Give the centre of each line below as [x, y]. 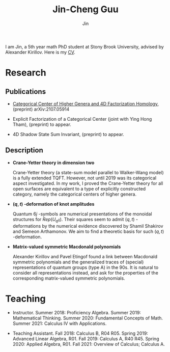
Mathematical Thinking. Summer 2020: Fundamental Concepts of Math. [88, 318]
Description [24, 151]
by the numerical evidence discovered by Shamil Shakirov [103, 226]
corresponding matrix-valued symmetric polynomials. [69, 278]
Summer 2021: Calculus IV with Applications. [60, 323]
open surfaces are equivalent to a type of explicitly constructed [79, 188]
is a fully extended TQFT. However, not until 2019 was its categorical [84, 178]
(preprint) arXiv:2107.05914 [41, 109]
